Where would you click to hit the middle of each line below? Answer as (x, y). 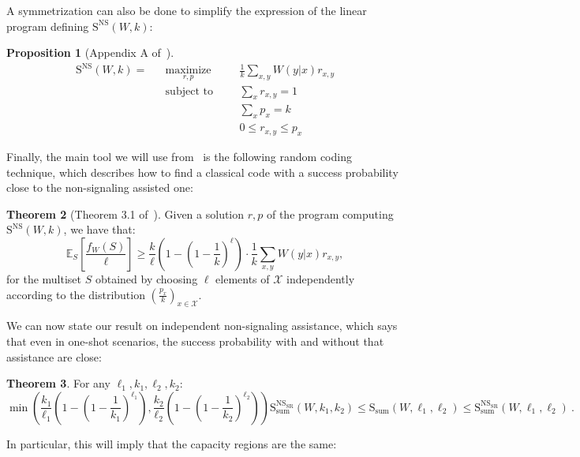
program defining (48, 26)
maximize (188, 71)
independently (321, 278)
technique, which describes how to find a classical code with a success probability (202, 172)
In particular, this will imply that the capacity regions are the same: (172, 443)
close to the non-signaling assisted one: (100, 187)
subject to (189, 91)
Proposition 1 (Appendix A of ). (90, 52)
